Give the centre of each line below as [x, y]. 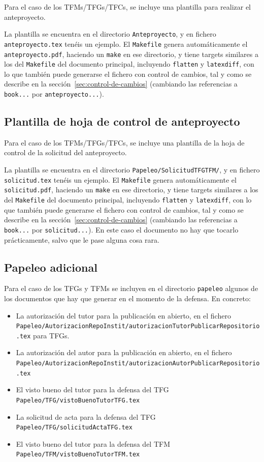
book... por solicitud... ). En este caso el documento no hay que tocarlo [121, 229]
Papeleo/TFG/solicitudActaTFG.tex [74, 428]
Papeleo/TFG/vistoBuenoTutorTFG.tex [78, 400]
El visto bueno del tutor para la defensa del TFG [92, 389]
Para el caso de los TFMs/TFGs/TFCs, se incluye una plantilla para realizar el [128, 7]
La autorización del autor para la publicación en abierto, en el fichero [124, 352]
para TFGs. [51, 335]
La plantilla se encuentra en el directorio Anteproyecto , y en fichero [110, 34]
